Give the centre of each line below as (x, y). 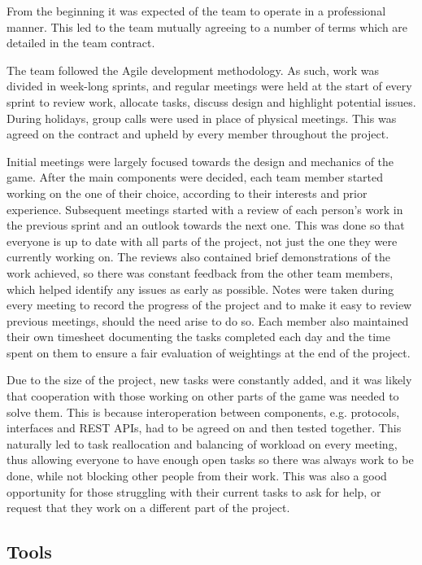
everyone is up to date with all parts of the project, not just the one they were (202, 241)
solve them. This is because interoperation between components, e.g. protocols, (203, 412)
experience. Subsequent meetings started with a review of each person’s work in (205, 209)
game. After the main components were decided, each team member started (195, 177)
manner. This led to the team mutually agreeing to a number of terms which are (207, 26)
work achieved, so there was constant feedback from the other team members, (200, 272)
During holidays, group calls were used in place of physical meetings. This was (202, 118)
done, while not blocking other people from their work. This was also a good (197, 476)
